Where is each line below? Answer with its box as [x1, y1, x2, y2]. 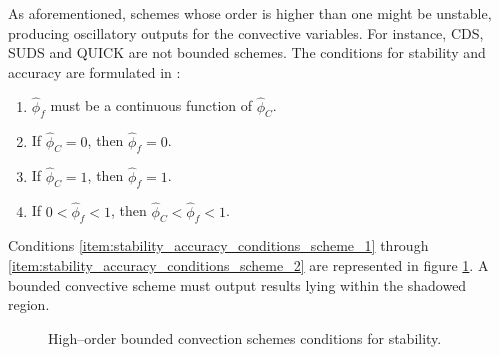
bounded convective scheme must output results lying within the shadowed [8, 274, 467, 295]
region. [8, 294, 50, 315]
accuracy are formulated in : [8, 61, 181, 82]
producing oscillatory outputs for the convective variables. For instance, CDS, [8, 22, 484, 43]
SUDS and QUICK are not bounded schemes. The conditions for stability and [8, 42, 486, 63]
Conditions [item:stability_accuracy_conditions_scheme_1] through [8, 235, 429, 256]
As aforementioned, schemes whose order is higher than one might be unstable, [8, 3, 492, 23]
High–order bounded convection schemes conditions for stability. [48, 327, 442, 348]
